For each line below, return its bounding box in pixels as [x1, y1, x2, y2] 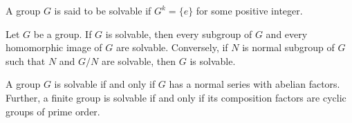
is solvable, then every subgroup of [105, 26, 252, 41]
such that [6, 53, 46, 68]
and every [266, 26, 308, 41]
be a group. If [33, 26, 92, 41]
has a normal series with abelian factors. [169, 77, 340, 91]
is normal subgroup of [242, 40, 335, 55]
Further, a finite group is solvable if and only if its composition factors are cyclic [6, 90, 346, 104]
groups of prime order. [6, 104, 100, 118]
